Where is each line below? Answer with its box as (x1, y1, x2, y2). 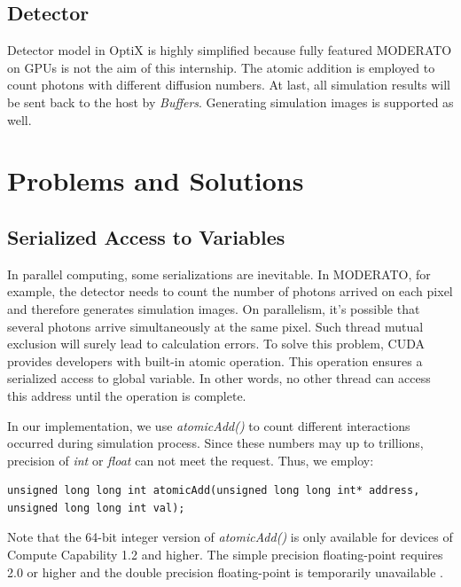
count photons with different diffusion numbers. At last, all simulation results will (7, 75, 451, 94)
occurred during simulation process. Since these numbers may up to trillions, (7, 434, 424, 452)
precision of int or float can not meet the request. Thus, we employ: (7, 450, 374, 469)
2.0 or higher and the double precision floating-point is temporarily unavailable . (7, 562, 443, 581)
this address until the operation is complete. (7, 386, 246, 404)
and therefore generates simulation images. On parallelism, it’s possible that (7, 299, 420, 317)
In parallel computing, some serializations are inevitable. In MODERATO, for (7, 264, 431, 283)
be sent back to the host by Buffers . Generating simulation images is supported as (7, 92, 454, 111)
